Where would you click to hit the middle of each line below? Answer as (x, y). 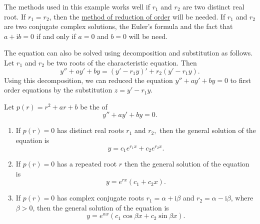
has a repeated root (87, 164)
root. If (15, 16)
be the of (94, 106)
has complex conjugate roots (100, 198)
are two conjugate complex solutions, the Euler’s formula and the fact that (118, 26)
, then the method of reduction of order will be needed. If (137, 16)
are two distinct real (213, 6)
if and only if (56, 36)
